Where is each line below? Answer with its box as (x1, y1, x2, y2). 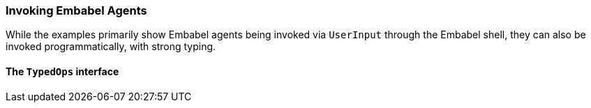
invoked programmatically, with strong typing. (6, 40, 216, 53)
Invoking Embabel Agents (6, 3, 147, 17)
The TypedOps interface (6, 65, 119, 77)
